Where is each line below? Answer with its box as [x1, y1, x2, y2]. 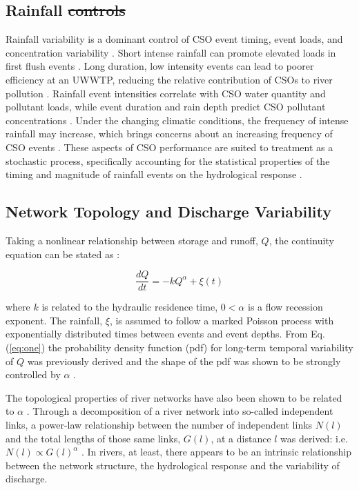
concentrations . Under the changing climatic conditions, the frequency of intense [6, 112, 349, 127]
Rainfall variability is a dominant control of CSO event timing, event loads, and [6, 32, 343, 46]
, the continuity [269, 233, 334, 247]
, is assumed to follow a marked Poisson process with [109, 313, 334, 327]
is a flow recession [247, 300, 323, 314]
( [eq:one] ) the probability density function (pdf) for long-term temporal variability [6, 340, 353, 354]
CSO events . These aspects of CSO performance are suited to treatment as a [6, 139, 333, 154]
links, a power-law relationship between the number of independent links [6, 417, 313, 431]
